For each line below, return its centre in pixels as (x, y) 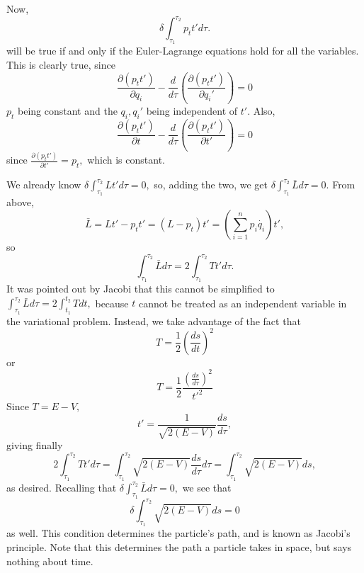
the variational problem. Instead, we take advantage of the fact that (154, 320)
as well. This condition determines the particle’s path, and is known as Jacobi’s (178, 533)
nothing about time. (50, 561)
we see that (207, 487)
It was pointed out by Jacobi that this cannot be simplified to (141, 289)
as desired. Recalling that (62, 487)
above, (20, 202)
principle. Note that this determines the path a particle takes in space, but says (179, 547)
